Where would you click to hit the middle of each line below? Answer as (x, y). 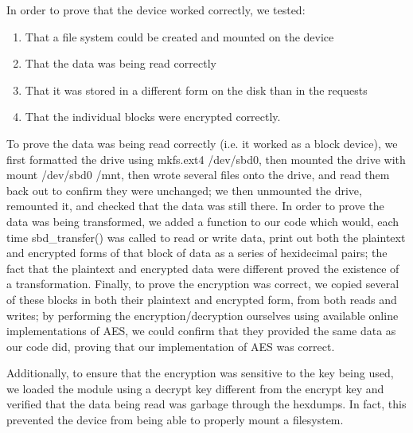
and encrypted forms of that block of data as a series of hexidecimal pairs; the (197, 253)
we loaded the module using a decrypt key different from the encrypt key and (195, 388)
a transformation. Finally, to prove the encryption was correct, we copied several (203, 284)
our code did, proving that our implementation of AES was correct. (171, 346)
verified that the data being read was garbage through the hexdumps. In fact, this (206, 404)
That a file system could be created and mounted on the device (179, 36)
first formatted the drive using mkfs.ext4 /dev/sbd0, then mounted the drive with (206, 159)
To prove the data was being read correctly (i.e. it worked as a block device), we (202, 143)
